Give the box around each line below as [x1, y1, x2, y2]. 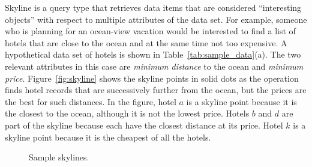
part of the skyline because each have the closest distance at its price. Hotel [5, 118, 283, 131]
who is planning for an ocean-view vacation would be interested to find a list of [5, 25, 296, 37]
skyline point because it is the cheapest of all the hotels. [5, 130, 211, 143]
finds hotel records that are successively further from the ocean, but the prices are [5, 83, 307, 96]
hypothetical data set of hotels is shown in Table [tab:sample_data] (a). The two [5, 48, 301, 61]
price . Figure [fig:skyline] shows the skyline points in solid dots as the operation [5, 71, 299, 84]
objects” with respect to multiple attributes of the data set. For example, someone [5, 13, 307, 25]
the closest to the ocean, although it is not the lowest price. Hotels [5, 107, 250, 120]
